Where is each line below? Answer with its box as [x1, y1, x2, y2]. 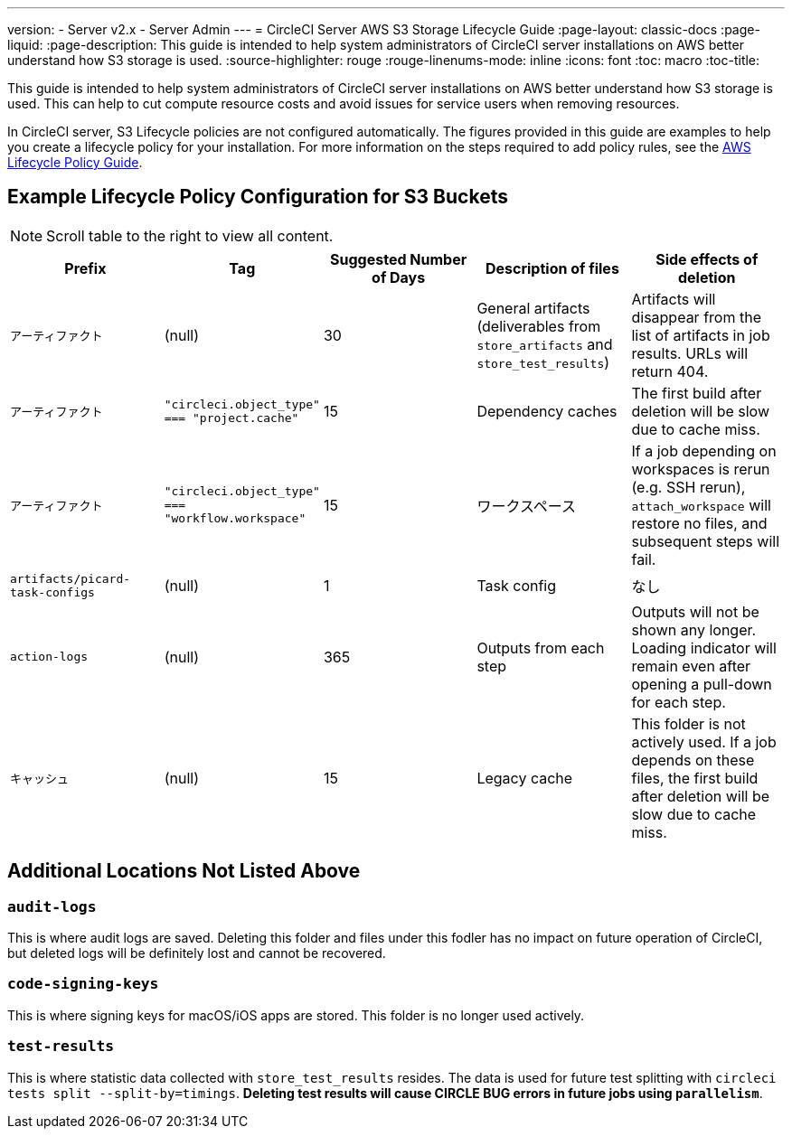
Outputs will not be [631, 602, 759, 621]
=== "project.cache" [164, 410, 299, 425]
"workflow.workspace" [164, 512, 306, 526]
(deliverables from [476, 316, 601, 335]
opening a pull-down [631, 674, 772, 693]
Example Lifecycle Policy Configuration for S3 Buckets [7, 185, 508, 209]
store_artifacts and [476, 334, 613, 353]
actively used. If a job [631, 732, 777, 751]
